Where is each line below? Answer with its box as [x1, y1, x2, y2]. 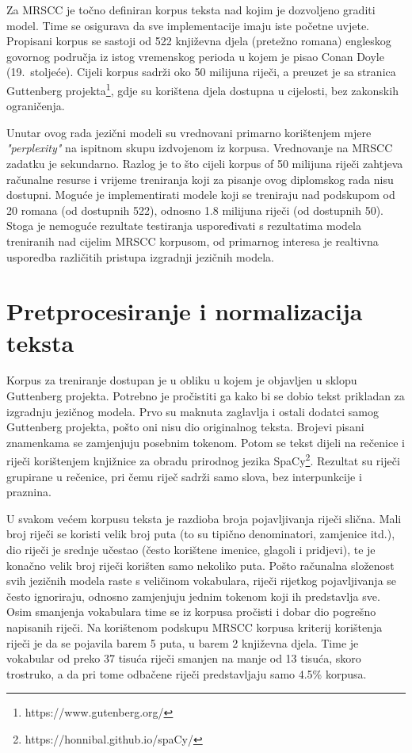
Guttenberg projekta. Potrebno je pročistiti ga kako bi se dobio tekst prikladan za [6, 388, 405, 404]
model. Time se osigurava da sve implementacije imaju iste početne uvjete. [6, 17, 370, 33]
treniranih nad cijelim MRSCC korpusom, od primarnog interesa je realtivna [6, 232, 379, 249]
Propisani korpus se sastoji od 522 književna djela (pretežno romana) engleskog [6, 32, 391, 49]
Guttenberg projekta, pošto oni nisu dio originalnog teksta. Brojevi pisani [6, 419, 364, 435]
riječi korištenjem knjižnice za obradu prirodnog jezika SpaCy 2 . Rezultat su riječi [6, 450, 400, 469]
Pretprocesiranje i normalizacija [6, 295, 363, 327]
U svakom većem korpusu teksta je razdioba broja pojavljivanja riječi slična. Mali [6, 510, 402, 526]
